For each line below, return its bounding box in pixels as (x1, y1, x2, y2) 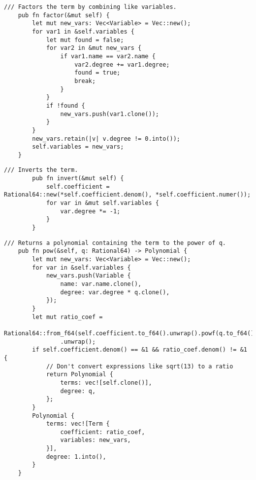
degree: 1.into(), (46, 453, 106, 460)
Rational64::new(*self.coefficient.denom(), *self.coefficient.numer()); (4, 191, 251, 199)
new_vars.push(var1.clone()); (60, 110, 159, 118)
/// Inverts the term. (4, 166, 78, 174)
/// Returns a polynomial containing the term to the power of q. (4, 239, 226, 246)
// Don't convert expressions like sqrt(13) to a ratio (46, 362, 233, 370)
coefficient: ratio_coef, (60, 428, 145, 436)
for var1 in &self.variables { (32, 28, 134, 35)
